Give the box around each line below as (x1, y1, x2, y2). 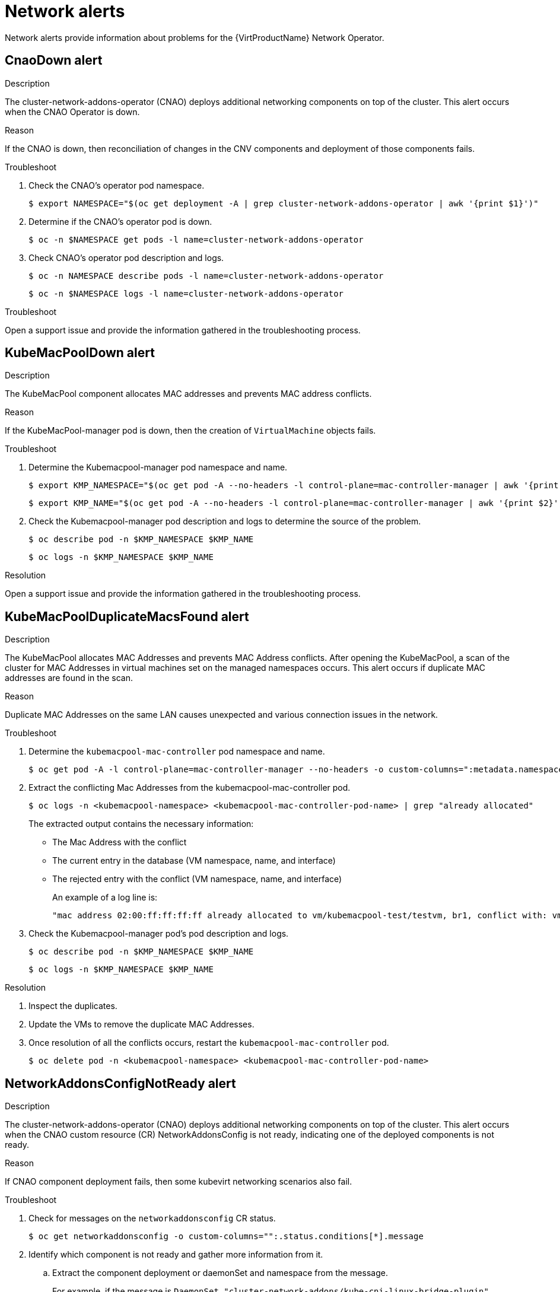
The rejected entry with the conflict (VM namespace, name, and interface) (52, 874, 342, 884)
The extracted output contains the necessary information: (28, 819, 254, 829)
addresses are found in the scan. (5, 673, 133, 683)
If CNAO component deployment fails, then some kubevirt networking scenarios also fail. (5, 1176, 352, 1187)
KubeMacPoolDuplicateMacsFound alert (5, 609, 249, 624)
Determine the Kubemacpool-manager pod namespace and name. (28, 462, 288, 473)
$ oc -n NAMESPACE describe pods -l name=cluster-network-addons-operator (28, 271, 384, 281)
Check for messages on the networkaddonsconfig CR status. (28, 1213, 276, 1224)
